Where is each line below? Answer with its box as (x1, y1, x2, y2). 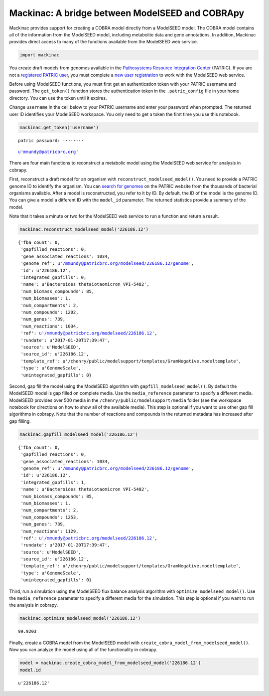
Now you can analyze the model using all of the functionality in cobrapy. (9, 647, 157, 653)
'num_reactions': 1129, (20, 528, 79, 534)
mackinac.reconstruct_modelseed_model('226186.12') (19, 227, 149, 232)
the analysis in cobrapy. (9, 602, 58, 608)
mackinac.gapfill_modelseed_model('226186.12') (19, 431, 138, 437)
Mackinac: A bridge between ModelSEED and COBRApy (9, 7, 245, 18)
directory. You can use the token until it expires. (9, 95, 107, 101)
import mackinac (19, 52, 60, 58)
